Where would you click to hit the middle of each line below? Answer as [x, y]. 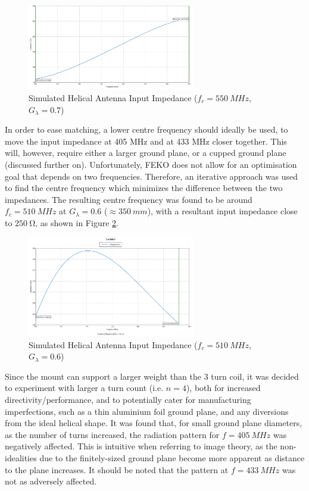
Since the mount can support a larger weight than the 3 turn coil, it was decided [152, 376]
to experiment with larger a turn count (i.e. [84, 388]
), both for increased [223, 388]
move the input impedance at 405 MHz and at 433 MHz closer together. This [146, 141]
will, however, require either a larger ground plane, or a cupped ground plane [146, 153]
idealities [21, 457]
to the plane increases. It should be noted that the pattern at [117, 469]
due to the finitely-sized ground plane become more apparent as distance [172, 457]
